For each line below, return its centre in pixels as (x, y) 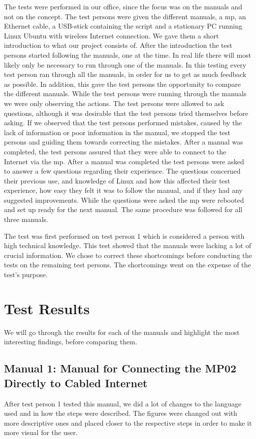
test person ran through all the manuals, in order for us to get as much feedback (125, 74)
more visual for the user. (41, 432)
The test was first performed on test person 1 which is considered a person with (124, 236)
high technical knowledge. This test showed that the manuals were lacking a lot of (128, 245)
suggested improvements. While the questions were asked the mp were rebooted (124, 200)
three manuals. (26, 219)
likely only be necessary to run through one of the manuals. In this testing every (125, 64)
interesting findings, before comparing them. (71, 342)
